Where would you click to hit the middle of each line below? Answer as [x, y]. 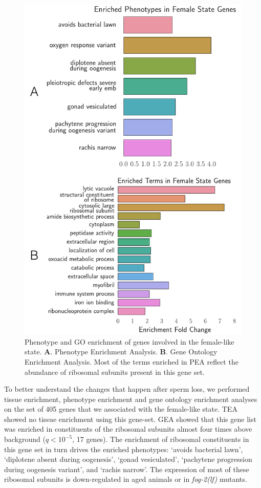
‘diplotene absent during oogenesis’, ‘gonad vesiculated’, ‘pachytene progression [128, 459]
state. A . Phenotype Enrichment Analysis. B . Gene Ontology [121, 352]
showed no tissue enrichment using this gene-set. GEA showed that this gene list [130, 419]
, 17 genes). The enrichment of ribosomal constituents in [161, 439]
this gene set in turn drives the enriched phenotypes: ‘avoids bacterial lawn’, [124, 449]
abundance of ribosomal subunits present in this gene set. [115, 372]
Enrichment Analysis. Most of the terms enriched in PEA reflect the [132, 361]
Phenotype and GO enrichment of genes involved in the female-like [129, 341]
